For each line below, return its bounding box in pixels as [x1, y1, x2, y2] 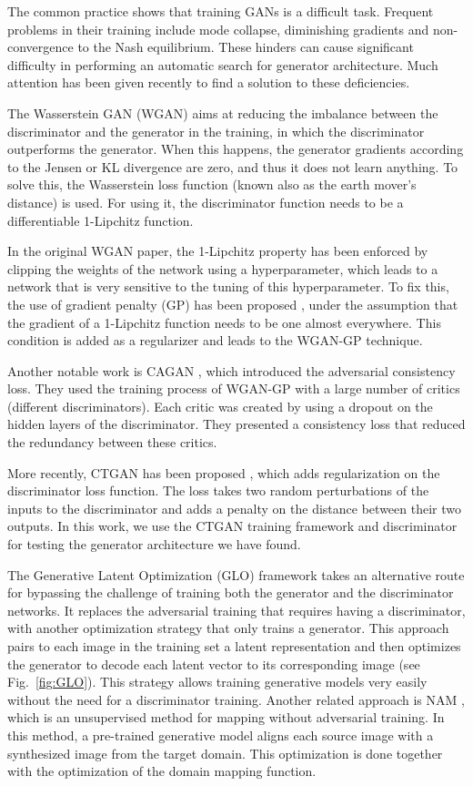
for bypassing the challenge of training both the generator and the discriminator [7, 583, 454, 602]
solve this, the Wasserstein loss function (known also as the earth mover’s [7, 175, 417, 194]
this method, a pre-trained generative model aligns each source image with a [7, 725, 434, 744]
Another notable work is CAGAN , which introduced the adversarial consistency [7, 361, 456, 380]
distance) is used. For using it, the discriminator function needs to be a [7, 192, 404, 211]
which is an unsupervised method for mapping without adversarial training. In [7, 708, 445, 727]
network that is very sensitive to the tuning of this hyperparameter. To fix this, [7, 277, 449, 296]
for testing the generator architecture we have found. [7, 535, 301, 554]
